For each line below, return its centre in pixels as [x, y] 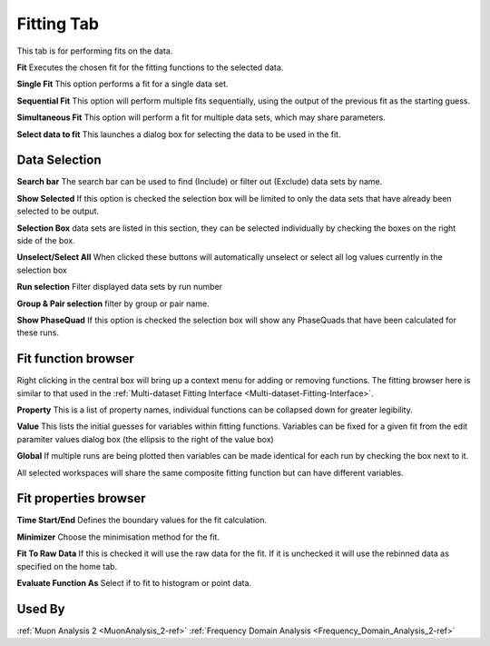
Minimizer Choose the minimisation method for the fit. [118, 537]
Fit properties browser [81, 498]
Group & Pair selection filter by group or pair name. [113, 303]
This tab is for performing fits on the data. [95, 51]
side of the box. [46, 240]
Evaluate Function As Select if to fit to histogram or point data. [134, 583]
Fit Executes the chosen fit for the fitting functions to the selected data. [150, 67]
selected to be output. [58, 211]
